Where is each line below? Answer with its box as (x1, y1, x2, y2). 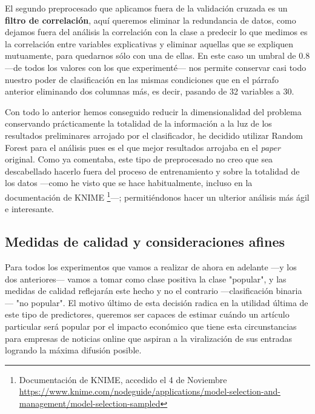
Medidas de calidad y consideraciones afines (5, 232, 285, 251)
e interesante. (5, 202, 54, 215)
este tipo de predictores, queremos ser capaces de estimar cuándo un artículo (5, 308, 290, 321)
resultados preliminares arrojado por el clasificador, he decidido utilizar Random (5, 129, 303, 141)
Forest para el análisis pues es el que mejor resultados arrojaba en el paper (5, 141, 280, 153)
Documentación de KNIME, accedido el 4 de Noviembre (19, 373, 227, 386)
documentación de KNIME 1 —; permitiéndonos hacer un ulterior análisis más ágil (5, 189, 310, 203)
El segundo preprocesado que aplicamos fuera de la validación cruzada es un (5, 2, 288, 14)
